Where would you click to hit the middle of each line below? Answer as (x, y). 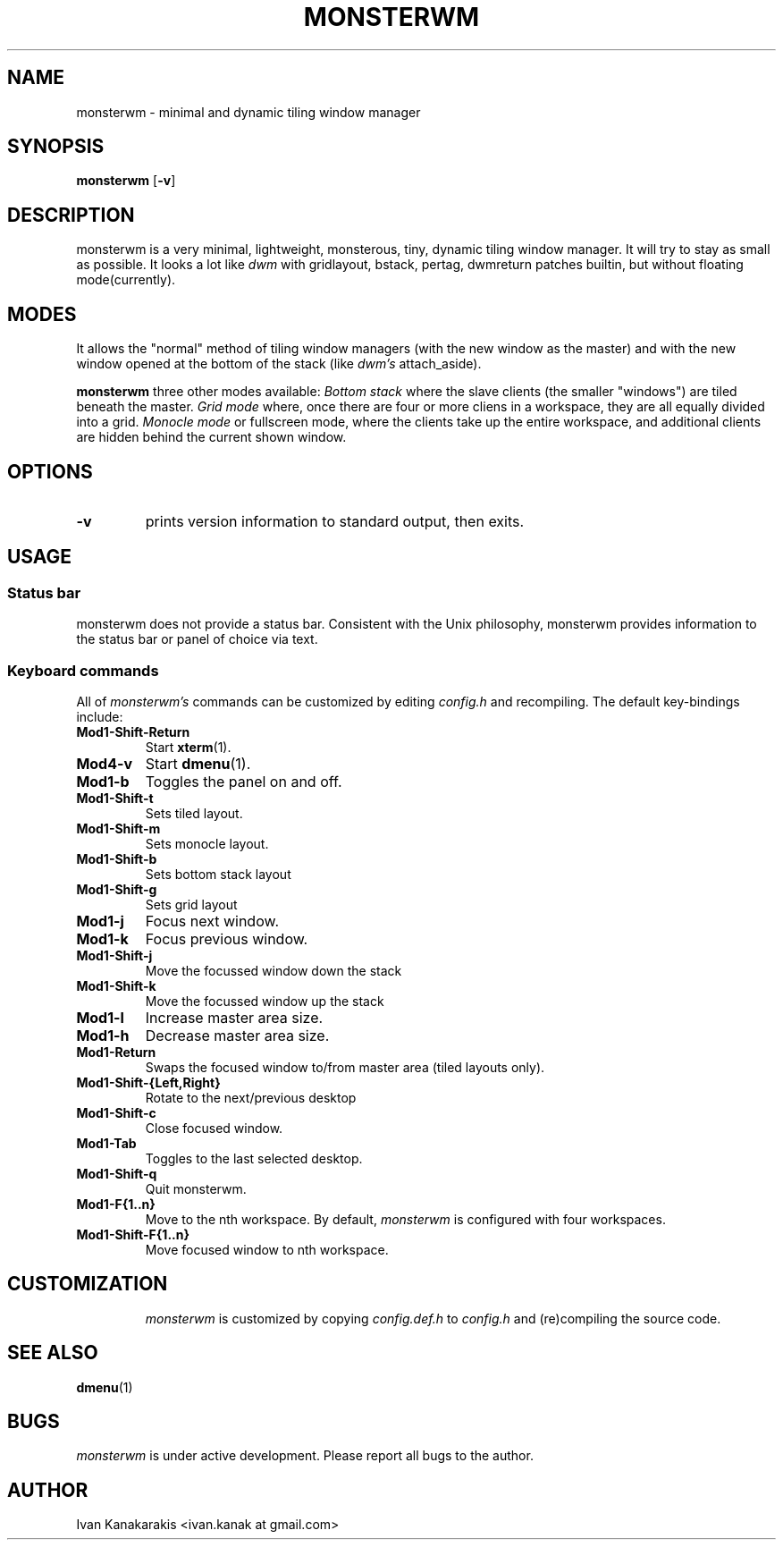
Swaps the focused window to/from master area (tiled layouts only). (345, 1067)
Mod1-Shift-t (115, 798)
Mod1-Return (116, 1052)
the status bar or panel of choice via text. (197, 639)
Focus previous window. (227, 938)
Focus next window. (212, 921)
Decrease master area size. (237, 1035)
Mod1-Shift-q (117, 1173)
